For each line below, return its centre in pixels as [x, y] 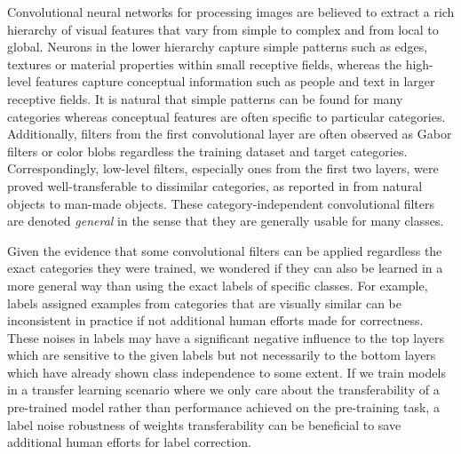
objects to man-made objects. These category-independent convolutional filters [221, 203]
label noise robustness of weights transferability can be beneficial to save [204, 424]
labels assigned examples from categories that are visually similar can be [204, 303]
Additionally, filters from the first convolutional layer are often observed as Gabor [230, 134]
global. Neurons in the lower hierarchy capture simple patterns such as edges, [218, 47]
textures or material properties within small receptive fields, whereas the [204, 64]
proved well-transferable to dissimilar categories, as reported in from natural [215, 185]
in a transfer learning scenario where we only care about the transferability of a [223, 390]
